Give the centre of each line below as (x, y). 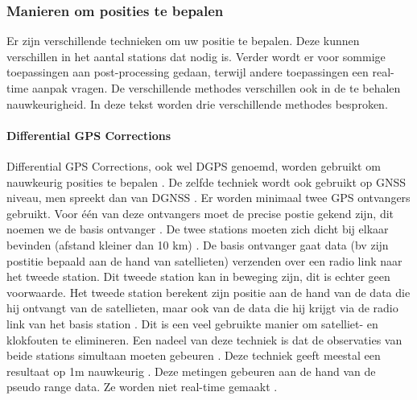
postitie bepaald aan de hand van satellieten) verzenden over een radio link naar (204, 260)
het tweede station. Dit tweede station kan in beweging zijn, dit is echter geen (198, 276)
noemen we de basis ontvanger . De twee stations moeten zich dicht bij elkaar (198, 229)
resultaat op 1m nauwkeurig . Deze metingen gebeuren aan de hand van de (191, 371)
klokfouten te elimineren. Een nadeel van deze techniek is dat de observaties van (204, 339)
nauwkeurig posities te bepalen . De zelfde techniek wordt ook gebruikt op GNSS (206, 181)
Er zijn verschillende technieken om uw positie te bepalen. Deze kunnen (183, 41)
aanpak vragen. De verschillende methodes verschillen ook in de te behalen (216, 88)
